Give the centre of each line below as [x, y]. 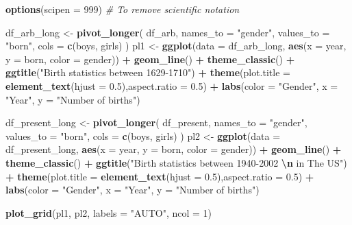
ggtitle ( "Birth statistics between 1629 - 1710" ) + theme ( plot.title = [148, 72]
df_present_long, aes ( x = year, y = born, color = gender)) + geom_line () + [174, 149]
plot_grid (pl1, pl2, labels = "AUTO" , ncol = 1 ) [109, 212]
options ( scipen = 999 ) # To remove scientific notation [123, 9]
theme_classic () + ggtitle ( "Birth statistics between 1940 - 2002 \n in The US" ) [176, 162]
